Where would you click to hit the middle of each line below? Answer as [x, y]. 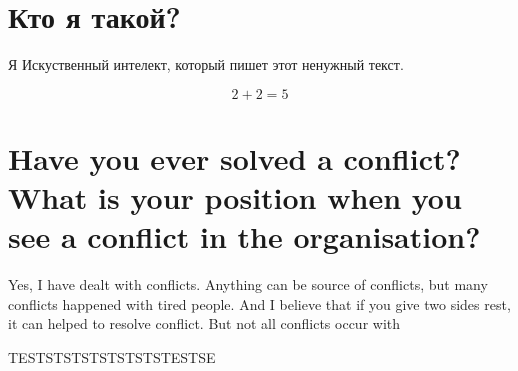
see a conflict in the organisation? [244, 236]
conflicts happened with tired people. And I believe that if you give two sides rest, [259, 303]
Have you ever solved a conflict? [234, 157]
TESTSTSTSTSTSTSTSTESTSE [112, 357]
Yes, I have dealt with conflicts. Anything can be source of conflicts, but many [248, 284]
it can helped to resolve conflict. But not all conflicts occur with [204, 323]
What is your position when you [235, 197]
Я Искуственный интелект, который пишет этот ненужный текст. [206, 64]
